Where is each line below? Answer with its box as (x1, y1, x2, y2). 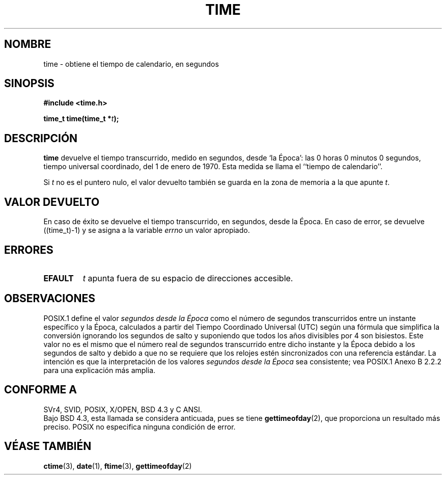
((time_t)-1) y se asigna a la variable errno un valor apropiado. (43, 226, 250, 235)
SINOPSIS (4, 77, 54, 90)
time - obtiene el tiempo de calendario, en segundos (43, 59, 219, 68)
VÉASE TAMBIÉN (4, 440, 92, 453)
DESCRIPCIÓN (4, 131, 78, 145)
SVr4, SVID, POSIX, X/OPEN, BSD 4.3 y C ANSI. (43, 405, 202, 414)
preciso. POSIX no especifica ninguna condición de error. (43, 422, 236, 431)
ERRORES (4, 243, 53, 256)
